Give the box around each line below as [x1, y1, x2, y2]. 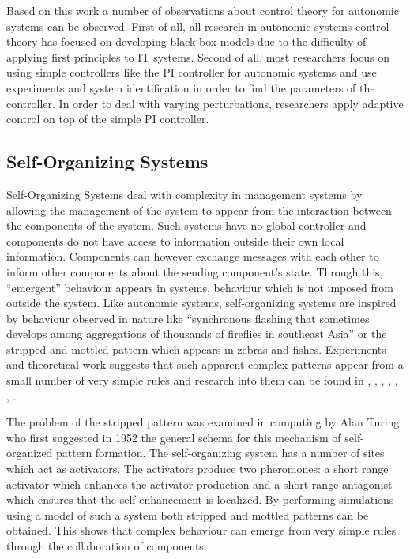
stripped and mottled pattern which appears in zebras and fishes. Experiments [6, 340, 386, 357]
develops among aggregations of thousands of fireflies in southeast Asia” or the [6, 325, 387, 342]
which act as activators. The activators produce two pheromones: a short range [6, 460, 389, 477]
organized [6, 445, 53, 461]
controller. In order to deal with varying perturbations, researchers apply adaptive [6, 95, 404, 111]
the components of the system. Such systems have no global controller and [6, 217, 367, 234]
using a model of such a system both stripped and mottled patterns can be [6, 506, 369, 523]
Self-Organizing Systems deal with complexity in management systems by [6, 186, 363, 202]
